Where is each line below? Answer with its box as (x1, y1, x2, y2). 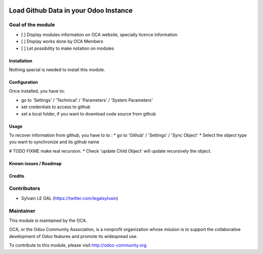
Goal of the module (9, 21, 56, 28)
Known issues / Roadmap (9, 160, 62, 166)
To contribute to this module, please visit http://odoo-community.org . (9, 242, 148, 248)
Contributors (9, 185, 40, 192)
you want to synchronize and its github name (9, 139, 99, 145)
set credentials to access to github (21, 104, 91, 110)
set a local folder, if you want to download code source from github (21, 111, 156, 117)
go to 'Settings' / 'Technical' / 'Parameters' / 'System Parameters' (21, 97, 153, 103)
